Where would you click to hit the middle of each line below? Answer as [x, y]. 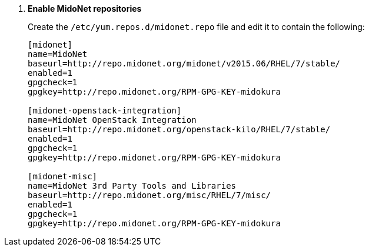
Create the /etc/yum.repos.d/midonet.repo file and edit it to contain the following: [196, 27]
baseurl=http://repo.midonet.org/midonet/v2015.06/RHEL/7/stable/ [184, 63]
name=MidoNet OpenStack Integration [112, 120]
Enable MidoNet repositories [85, 9]
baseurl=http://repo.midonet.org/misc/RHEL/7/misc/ [149, 195]
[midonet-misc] [63, 176]
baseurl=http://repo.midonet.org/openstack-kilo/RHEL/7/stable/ [179, 129]
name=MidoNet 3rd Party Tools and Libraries [132, 186]
